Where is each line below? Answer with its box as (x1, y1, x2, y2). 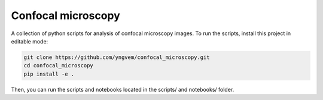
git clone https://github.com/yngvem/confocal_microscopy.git (23, 54, 210, 61)
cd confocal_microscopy (23, 62, 94, 69)
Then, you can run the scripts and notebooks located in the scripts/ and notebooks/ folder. (11, 86, 234, 93)
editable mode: (11, 37, 48, 45)
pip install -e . (23, 70, 75, 77)
